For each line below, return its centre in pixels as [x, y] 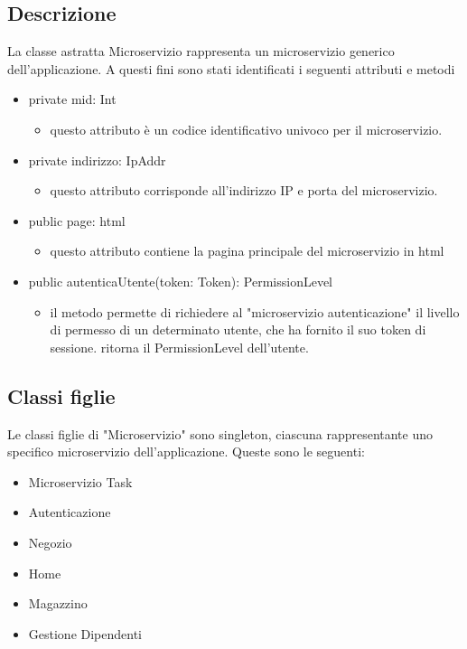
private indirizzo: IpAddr [97, 160]
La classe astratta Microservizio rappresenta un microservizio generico [201, 51]
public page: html [77, 220]
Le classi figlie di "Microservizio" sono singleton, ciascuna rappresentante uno [220, 433]
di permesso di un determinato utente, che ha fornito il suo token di [238, 329]
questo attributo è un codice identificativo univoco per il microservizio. [246, 129]
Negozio [50, 542]
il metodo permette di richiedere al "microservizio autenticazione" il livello [255, 311]
